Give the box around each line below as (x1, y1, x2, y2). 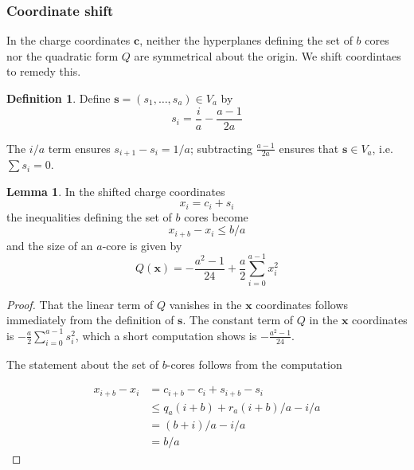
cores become (184, 208, 248, 225)
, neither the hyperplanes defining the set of (139, 32, 353, 49)
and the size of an (6, 237, 93, 253)
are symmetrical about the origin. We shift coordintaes (134, 47, 401, 64)
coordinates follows (256, 296, 349, 312)
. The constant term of (182, 311, 294, 328)
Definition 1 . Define (6, 90, 111, 106)
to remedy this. (6, 63, 81, 80)
